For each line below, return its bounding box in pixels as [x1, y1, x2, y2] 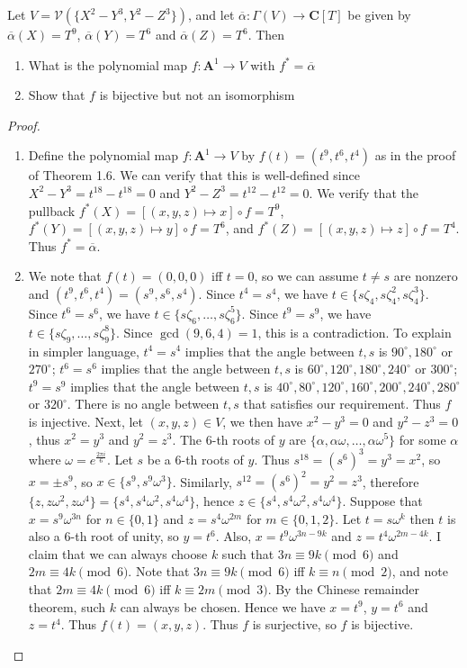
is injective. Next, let [28, 411, 144, 430]
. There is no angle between [67, 394, 220, 413]
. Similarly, [172, 472, 232, 491]
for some [399, 429, 446, 448]
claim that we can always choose [28, 544, 208, 563]
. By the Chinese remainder [267, 580, 419, 599]
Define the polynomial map [28, 146, 179, 165]
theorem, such [28, 597, 106, 616]
